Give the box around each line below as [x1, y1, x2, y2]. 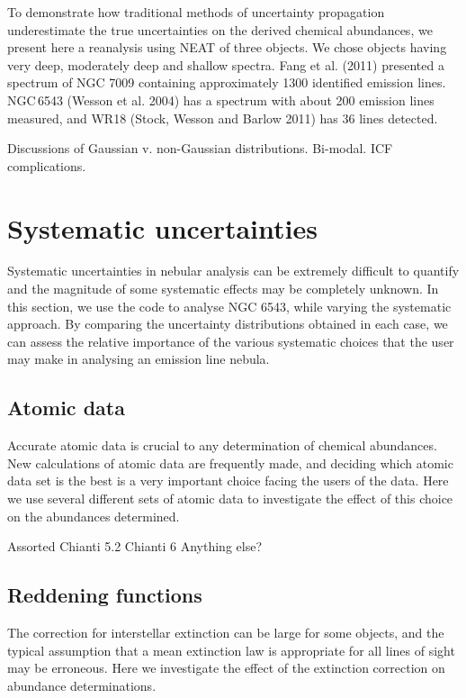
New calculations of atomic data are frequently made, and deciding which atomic [7, 453, 453, 472]
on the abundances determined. [7, 506, 180, 525]
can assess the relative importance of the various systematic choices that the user [7, 331, 454, 350]
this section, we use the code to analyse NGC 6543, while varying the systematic [7, 296, 452, 315]
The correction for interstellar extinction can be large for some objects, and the [7, 623, 444, 641]
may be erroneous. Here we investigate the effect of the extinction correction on [7, 658, 445, 677]
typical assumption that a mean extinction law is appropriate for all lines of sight [7, 640, 455, 659]
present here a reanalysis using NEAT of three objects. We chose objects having [7, 38, 447, 57]
